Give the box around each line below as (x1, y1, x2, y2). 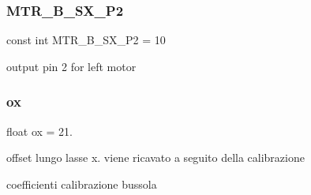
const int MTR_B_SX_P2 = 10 (6, 32, 166, 48)
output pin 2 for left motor (6, 58, 137, 74)
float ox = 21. (6, 122, 73, 139)
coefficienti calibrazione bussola (6, 175, 157, 192)
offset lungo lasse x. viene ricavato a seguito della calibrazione (6, 149, 305, 166)
